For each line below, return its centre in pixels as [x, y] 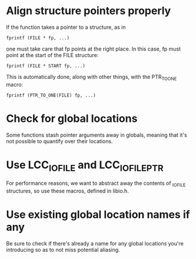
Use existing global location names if [98, 215]
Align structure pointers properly [89, 11]
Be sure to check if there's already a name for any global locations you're [95, 243]
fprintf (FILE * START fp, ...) [46, 66]
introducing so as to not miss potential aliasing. [63, 250]
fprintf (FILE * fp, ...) [38, 38]
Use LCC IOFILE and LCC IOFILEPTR [85, 166]
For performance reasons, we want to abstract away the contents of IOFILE [96, 184]
